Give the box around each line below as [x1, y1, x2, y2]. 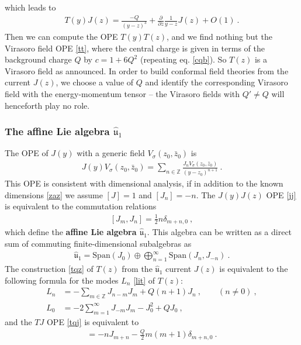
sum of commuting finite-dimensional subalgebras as [5, 237, 192, 249]
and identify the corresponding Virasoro [145, 76, 288, 88]
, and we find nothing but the [167, 30, 272, 43]
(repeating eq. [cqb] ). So [140, 53, 227, 65]
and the [5, 315, 32, 327]
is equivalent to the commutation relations [5, 200, 157, 212]
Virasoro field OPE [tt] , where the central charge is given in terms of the [5, 42, 265, 54]
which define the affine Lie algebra [5, 225, 137, 237]
